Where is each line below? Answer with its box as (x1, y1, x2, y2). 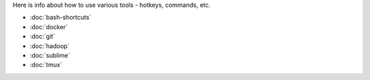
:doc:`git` (29, 33, 56, 41)
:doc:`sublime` (29, 51, 71, 59)
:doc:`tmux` (29, 61, 62, 69)
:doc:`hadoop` (29, 41, 70, 50)
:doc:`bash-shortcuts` (29, 14, 92, 22)
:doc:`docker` (29, 22, 68, 31)
